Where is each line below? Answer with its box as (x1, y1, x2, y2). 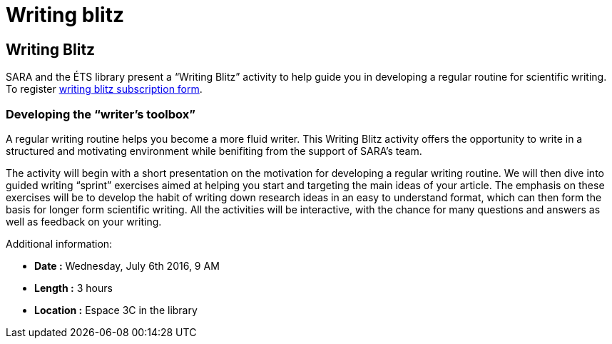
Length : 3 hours (34, 281, 113, 294)
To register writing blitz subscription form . (6, 83, 203, 96)
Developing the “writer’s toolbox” (6, 106, 195, 121)
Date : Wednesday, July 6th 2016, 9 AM (34, 259, 220, 272)
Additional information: (6, 237, 113, 250)
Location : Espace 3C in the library (34, 303, 198, 316)
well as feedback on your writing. (6, 215, 162, 228)
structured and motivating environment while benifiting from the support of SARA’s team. (6, 144, 422, 157)
